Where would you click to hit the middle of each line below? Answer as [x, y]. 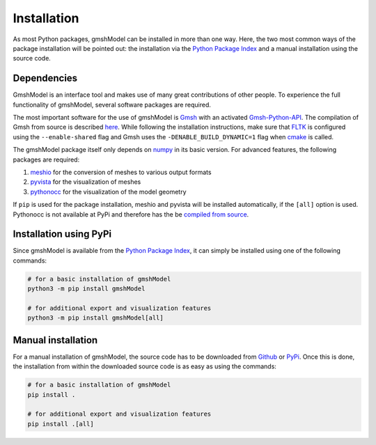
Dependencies [45, 78]
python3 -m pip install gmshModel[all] [95, 318]
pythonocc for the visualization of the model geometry [109, 192]
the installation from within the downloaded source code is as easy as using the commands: [144, 366]
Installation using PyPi [62, 234]
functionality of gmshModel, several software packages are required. [112, 104]
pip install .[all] [61, 424]
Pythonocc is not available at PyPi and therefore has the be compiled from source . [131, 214]
